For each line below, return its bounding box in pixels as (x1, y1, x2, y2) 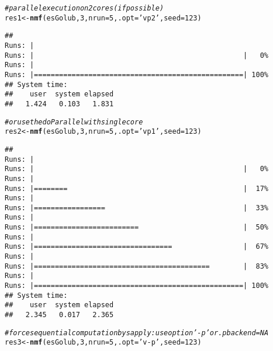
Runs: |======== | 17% (5, 184, 269, 193)
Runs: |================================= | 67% (5, 242, 269, 251)
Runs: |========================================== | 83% (5, 262, 269, 270)
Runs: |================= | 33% (5, 203, 269, 212)
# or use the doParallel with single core (5, 117, 143, 126)
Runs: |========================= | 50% (5, 223, 269, 232)
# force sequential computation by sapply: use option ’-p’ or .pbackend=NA (5, 328, 269, 337)
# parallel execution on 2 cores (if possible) (5, 4, 164, 12)
